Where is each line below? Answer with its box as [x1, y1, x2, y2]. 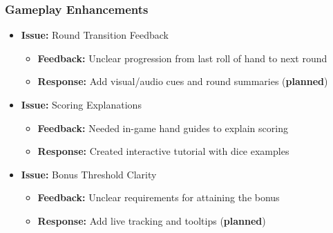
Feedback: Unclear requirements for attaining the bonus [37, 190, 280, 205]
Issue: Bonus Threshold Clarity [21, 167, 157, 181]
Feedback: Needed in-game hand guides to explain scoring [37, 120, 288, 135]
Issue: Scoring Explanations [21, 97, 142, 111]
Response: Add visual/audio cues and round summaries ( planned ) [37, 74, 328, 88]
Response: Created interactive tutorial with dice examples [37, 144, 289, 158]
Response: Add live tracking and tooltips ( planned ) [37, 213, 266, 227]
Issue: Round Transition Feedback [21, 28, 169, 42]
